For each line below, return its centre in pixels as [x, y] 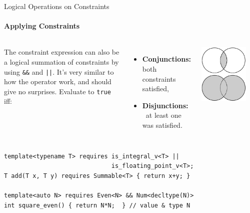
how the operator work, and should [58, 81]
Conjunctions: [166, 59]
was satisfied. [162, 125]
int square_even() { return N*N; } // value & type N [97, 205]
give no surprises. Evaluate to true [57, 91]
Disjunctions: [165, 105]
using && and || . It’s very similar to [59, 71]
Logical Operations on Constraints [57, 6]
